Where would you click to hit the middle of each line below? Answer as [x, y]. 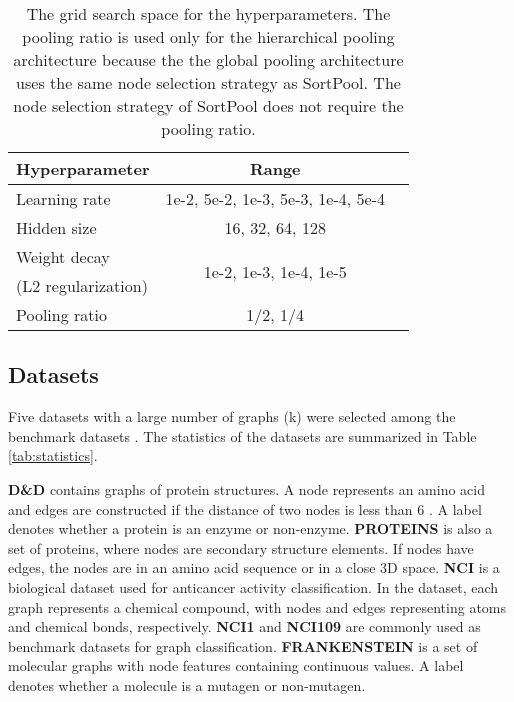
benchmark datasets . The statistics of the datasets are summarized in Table [242, 435]
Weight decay [63, 256]
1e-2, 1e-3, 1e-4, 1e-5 [275, 271]
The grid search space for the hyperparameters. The [208, 13]
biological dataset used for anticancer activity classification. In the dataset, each [253, 586]
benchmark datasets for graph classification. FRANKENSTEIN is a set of [243, 645]
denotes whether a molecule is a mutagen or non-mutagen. [187, 684]
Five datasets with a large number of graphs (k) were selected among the [232, 416]
